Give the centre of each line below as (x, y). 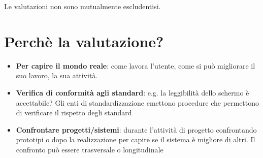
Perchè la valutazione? (84, 41)
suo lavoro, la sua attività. (57, 75)
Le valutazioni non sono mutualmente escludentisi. (83, 6)
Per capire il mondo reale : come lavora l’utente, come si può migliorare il (136, 65)
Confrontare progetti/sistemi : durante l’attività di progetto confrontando (136, 129)
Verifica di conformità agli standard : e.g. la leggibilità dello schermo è (133, 92)
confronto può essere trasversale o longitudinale (90, 149)
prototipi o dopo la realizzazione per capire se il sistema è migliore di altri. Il (136, 139)
